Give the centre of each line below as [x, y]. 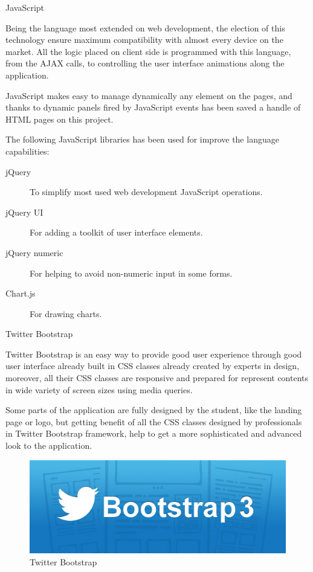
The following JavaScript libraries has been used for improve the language [142, 139]
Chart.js [21, 293]
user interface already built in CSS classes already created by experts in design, [153, 366]
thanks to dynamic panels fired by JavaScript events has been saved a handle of [153, 107]
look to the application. [49, 445]
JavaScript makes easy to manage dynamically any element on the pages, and [149, 95]
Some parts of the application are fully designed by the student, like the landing [154, 410]
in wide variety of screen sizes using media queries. [99, 389]
